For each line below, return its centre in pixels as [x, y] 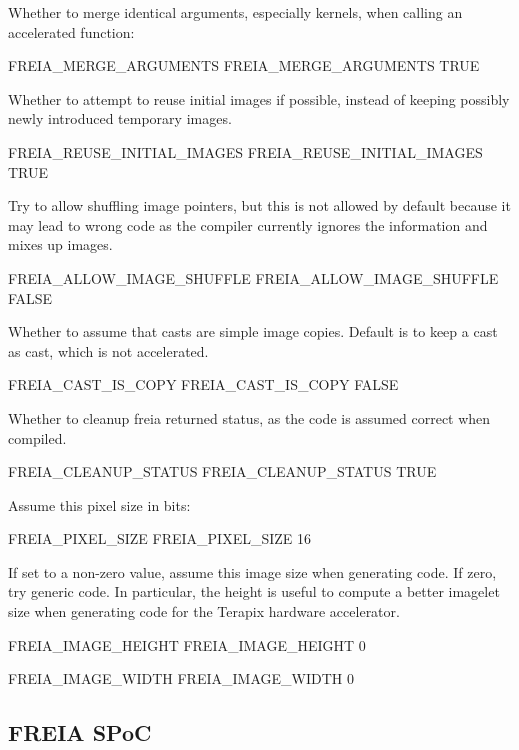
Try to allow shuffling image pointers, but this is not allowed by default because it [259, 205]
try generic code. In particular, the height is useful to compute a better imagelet [254, 591]
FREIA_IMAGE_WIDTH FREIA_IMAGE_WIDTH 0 [181, 678]
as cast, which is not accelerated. [108, 350]
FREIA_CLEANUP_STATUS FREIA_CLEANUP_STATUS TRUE [222, 471]
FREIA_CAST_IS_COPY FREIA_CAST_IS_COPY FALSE [203, 384]
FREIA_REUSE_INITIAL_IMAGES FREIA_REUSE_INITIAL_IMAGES [245, 151]
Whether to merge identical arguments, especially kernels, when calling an [235, 12]
